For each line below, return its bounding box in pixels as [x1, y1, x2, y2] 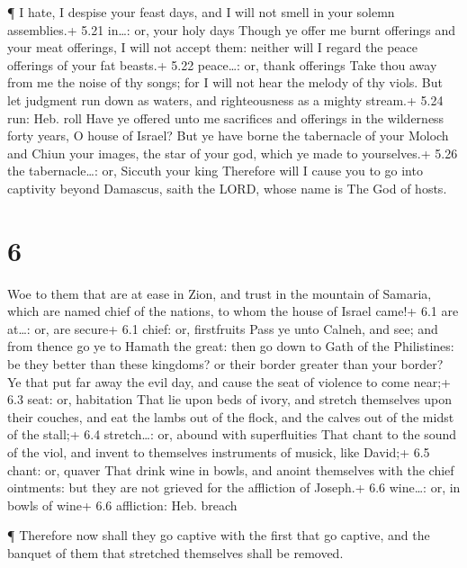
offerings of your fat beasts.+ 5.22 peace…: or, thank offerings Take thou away [7, 55, 437, 74]
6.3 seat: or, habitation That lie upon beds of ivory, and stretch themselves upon [7, 390, 453, 409]
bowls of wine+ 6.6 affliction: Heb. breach [7, 495, 238, 514]
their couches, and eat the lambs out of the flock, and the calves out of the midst [7, 407, 454, 426]
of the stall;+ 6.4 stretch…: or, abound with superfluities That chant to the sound [7, 425, 457, 444]
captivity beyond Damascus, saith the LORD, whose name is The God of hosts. [7, 178, 447, 197]
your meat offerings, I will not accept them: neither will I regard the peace [7, 38, 418, 57]
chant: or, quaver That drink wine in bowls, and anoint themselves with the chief [7, 460, 454, 479]
